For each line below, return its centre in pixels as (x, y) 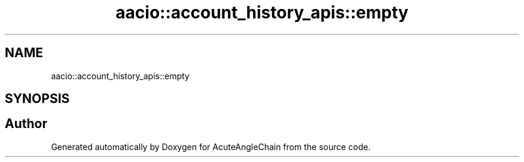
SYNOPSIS (37, 99)
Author (26, 124)
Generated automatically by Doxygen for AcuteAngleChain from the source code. (211, 147)
